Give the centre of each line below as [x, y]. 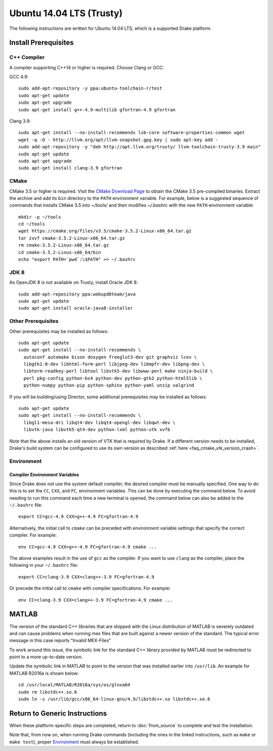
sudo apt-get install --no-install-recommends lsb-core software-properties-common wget [132, 133]
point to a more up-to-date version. [46, 657]
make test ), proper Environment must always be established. [74, 742]
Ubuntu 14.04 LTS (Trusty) [66, 13]
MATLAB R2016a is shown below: [44, 673]
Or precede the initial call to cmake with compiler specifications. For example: [90, 588]
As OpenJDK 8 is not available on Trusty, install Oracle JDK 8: [74, 282]
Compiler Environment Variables [44, 474]
